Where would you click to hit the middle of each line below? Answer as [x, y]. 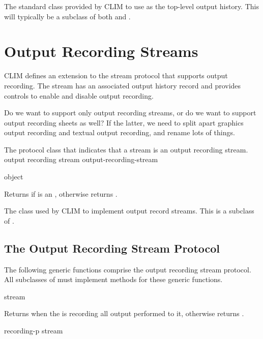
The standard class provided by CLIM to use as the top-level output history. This [131, 6]
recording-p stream [34, 331]
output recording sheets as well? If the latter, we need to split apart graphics [124, 122]
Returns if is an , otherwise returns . [61, 193]
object [14, 177]
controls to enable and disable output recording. [79, 95]
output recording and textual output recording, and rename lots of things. [120, 132]
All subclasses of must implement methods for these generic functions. [113, 279]
